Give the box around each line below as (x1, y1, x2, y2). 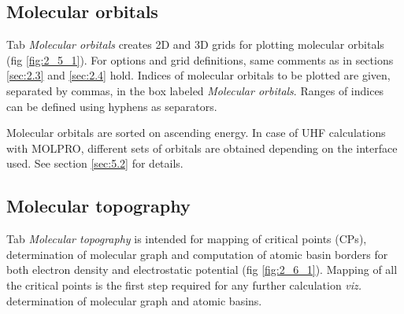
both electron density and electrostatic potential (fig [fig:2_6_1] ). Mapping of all (6, 261, 398, 278)
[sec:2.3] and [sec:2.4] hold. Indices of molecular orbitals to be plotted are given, (6, 67, 391, 83)
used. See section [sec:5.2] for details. (6, 155, 183, 172)
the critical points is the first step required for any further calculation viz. (6, 276, 362, 293)
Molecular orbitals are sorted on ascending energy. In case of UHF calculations (6, 124, 386, 141)
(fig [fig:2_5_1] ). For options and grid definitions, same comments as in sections (6, 51, 394, 68)
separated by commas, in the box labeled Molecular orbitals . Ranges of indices (6, 82, 384, 98)
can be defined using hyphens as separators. (6, 98, 217, 114)
